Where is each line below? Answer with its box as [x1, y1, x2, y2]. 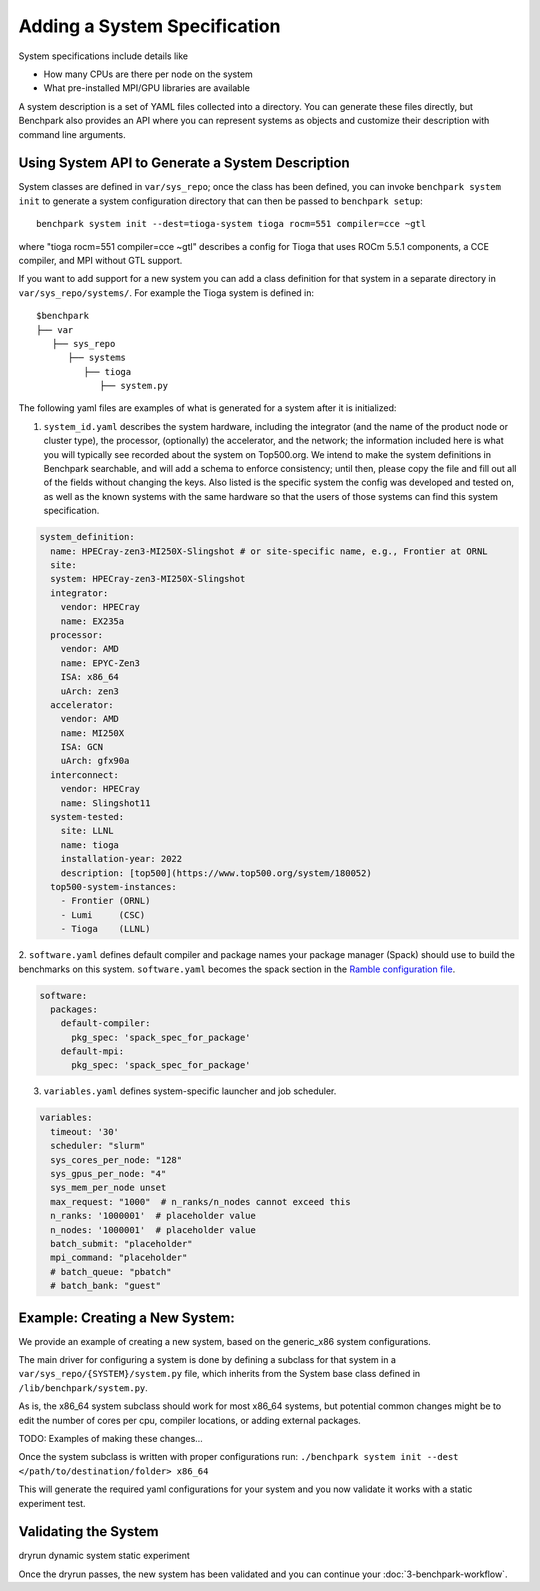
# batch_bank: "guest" [50, 1280, 162, 1292]
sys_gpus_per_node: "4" [50, 1168, 167, 1179]
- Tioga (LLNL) [60, 923, 151, 935]
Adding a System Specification [18, 15, 281, 37]
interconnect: [50, 769, 120, 780]
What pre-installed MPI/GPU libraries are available [43, 82, 250, 94]
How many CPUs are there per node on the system [43, 68, 254, 80]
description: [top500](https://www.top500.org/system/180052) [60, 867, 372, 879]
